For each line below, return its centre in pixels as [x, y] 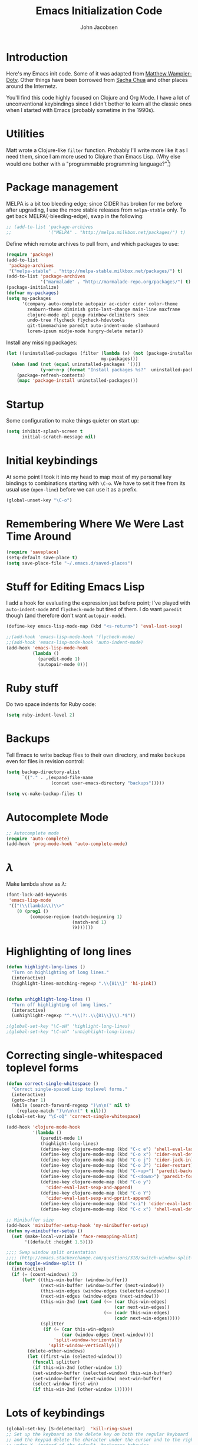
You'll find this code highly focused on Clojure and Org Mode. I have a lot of [98, 97]
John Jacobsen [99, 27]
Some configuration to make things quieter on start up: [72, 421]
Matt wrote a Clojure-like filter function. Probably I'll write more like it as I [97, 150]
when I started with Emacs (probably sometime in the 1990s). [80, 110]
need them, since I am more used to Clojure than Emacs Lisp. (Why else [93, 156]
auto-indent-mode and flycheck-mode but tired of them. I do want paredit [94, 609]
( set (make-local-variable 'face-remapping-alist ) [75, 1236]
